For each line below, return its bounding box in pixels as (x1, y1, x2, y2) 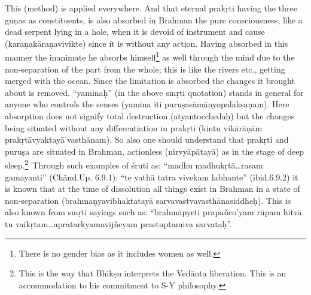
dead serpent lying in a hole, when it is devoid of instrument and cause (5, 25, 265, 38)
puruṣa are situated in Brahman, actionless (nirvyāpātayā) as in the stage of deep (5, 145, 304, 157)
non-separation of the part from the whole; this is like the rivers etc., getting (5, 62, 285, 75)
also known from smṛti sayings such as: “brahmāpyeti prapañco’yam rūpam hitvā (5, 206, 302, 218)
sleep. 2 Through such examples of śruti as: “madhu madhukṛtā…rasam (5, 157, 263, 171)
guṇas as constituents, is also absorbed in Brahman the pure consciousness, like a (5, 13, 303, 26)
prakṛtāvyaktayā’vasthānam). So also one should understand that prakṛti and (5, 133, 289, 146)
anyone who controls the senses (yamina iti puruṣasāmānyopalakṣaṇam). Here (5, 98, 289, 110)
